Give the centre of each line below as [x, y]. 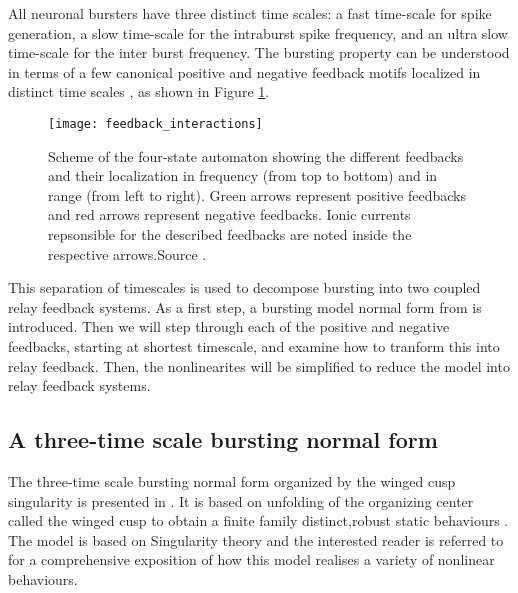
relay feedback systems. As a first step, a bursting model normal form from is [245, 306]
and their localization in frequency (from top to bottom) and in [243, 175]
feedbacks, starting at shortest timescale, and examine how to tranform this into [254, 345]
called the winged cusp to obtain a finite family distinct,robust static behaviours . [258, 520]
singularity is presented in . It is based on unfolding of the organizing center [241, 500]
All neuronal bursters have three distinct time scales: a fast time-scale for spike [250, 13]
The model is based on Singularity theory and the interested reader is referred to [256, 539]
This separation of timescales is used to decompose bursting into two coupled [244, 287]
